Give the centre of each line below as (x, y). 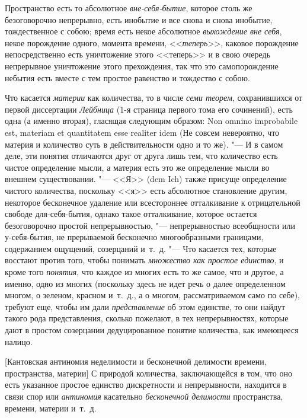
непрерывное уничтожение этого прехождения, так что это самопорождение (142, 66)
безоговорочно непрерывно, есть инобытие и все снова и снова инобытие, (139, 19)
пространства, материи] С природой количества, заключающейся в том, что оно (148, 373)
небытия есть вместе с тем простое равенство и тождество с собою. (127, 77)
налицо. (19, 341)
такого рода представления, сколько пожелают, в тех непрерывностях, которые (147, 318)
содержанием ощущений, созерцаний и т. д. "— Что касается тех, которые (141, 248)
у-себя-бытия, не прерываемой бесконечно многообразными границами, (134, 237)
